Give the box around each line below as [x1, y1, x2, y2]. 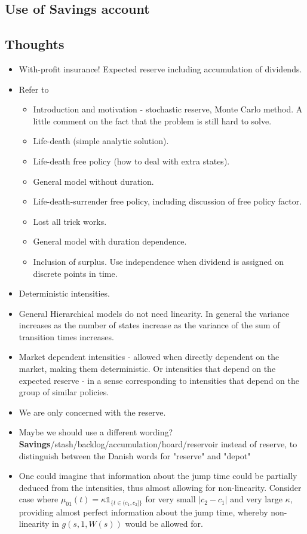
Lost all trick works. [33, 215, 107, 227]
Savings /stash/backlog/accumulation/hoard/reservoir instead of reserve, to [19, 438, 297, 450]
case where [19, 493, 59, 505]
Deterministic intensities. [19, 287, 110, 300]
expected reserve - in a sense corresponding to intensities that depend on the [19, 374, 299, 386]
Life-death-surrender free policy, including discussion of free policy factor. [33, 195, 302, 208]
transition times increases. [19, 330, 114, 343]
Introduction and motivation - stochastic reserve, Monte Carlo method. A [33, 103, 303, 115]
